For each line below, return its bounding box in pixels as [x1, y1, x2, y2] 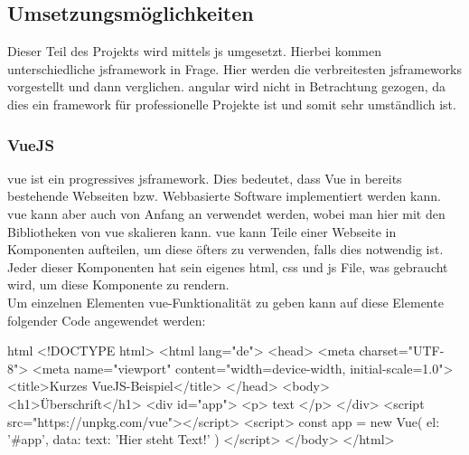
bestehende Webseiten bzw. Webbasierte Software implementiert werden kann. [7, 186, 441, 205]
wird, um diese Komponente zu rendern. [7, 275, 230, 294]
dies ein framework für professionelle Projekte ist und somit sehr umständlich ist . [7, 94, 456, 113]
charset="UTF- [359, 341, 445, 360]
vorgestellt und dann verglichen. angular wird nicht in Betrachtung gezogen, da [7, 77, 446, 96]
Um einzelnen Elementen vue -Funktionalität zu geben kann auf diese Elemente [7, 292, 444, 311]
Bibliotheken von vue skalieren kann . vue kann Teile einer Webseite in [7, 222, 397, 241]
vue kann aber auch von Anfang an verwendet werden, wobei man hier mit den [7, 204, 446, 223]
